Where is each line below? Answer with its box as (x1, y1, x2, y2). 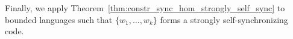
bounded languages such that (5, 13, 113, 25)
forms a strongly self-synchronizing (160, 13, 288, 25)
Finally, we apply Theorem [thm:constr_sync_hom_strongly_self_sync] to (5, 2, 285, 14)
